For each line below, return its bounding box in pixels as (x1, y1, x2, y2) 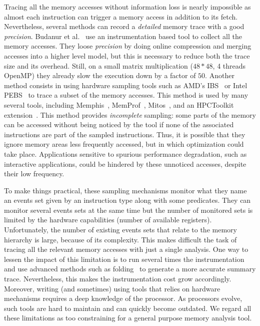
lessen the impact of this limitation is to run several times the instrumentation (4, 253, 244, 264)
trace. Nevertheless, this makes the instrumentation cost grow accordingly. (4, 273, 231, 284)
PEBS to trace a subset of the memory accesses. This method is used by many (4, 90, 248, 100)
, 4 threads (212, 60, 246, 71)
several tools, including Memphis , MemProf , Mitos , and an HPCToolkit (4, 99, 234, 110)
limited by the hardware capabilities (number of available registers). (4, 214, 212, 225)
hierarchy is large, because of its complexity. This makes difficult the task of (4, 234, 237, 244)
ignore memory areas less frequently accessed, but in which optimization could (4, 139, 244, 149)
